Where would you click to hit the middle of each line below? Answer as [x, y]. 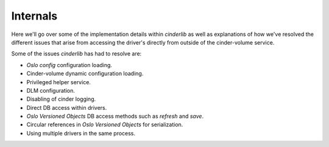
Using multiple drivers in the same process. [81, 133]
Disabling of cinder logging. [61, 99]
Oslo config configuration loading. [69, 65]
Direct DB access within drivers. [67, 107]
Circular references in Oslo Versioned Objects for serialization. [105, 124]
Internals [34, 16]
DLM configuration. [51, 90]
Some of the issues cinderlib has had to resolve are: [76, 54]
